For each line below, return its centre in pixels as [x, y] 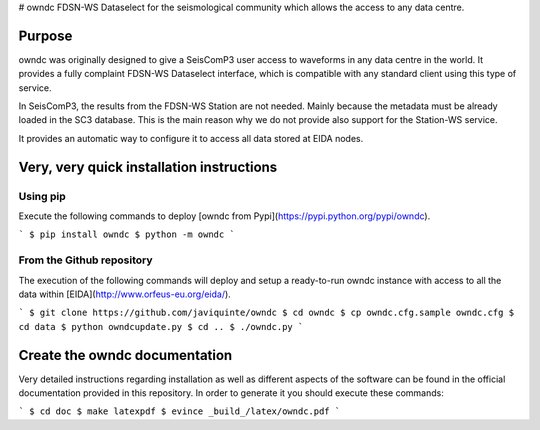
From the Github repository [86, 260]
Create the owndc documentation [125, 355]
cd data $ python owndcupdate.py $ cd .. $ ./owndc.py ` [161, 326]
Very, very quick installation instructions [148, 166]
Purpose [45, 35]
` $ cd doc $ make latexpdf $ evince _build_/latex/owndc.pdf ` [179, 411]
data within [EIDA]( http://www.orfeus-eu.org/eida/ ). [125, 294]
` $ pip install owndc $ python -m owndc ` [126, 234]
